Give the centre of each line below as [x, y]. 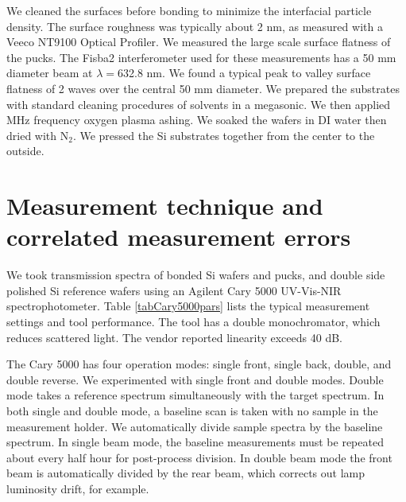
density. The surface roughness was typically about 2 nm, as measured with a [195, 26]
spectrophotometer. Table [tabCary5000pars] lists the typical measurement [188, 306]
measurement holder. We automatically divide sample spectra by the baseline [195, 426]
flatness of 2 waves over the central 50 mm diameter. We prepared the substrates [203, 88]
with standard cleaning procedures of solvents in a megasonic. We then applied [199, 104]
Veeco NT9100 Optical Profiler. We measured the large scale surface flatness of [199, 42]
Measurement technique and [165, 206]
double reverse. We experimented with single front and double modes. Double [195, 379]
